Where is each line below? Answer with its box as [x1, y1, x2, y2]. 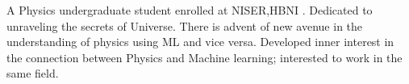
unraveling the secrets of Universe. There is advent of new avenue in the [6, 17, 363, 34]
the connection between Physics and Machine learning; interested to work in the [6, 48, 403, 65]
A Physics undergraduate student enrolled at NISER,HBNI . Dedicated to [6, 2, 373, 18]
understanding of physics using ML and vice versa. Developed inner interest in [6, 33, 394, 50]
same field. [6, 65, 59, 82]
